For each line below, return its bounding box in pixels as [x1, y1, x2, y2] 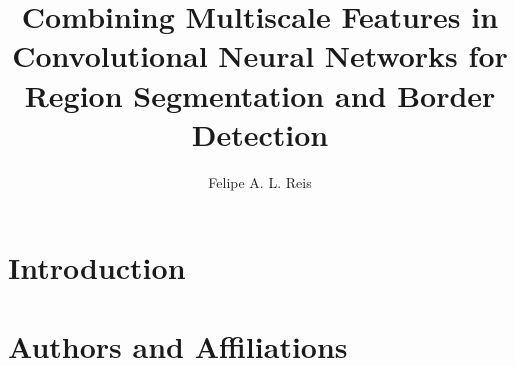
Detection [191, 113, 329, 154]
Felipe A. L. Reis [208, 171, 312, 192]
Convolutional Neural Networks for [12, 35, 508, 76]
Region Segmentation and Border [24, 74, 496, 115]
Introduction [8, 247, 186, 288]
